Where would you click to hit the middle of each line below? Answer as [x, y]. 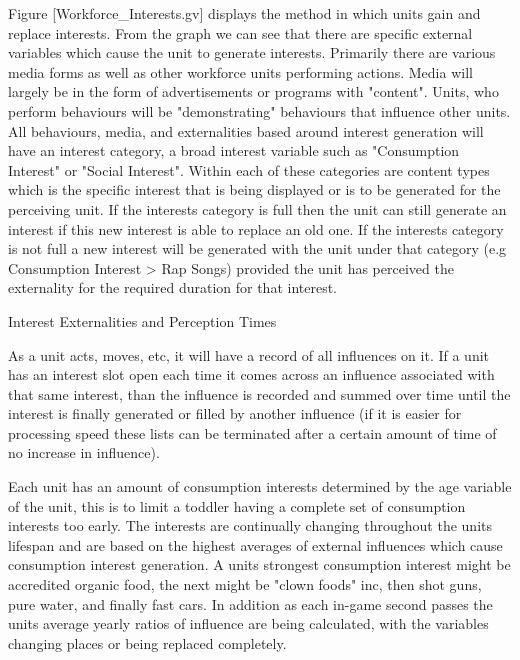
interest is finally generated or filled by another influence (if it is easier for [235, 413]
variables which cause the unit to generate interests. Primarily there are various [252, 52]
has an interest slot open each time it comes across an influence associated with [251, 374]
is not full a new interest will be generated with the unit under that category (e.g [257, 248]
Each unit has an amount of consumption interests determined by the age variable [260, 486]
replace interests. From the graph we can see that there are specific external [240, 32]
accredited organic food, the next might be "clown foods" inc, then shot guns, [245, 584]
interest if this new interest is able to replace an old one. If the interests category [256, 228]
